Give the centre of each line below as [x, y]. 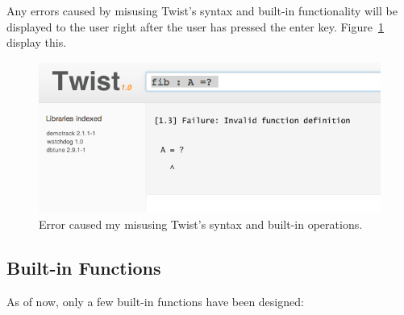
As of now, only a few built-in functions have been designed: [155, 301]
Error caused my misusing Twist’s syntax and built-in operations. [201, 224]
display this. [37, 42]
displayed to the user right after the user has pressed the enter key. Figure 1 [195, 26]
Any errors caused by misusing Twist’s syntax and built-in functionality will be [202, 10]
